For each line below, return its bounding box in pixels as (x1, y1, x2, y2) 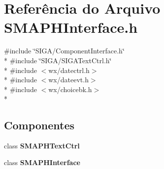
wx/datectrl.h (48, 65, 90, 75)
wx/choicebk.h (48, 84, 92, 94)
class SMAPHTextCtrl (4, 141, 80, 151)
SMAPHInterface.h (4, 17, 138, 37)
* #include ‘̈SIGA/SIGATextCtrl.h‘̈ (4, 55, 112, 65)
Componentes (4, 118, 75, 133)
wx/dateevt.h (48, 74, 89, 85)
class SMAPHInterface (4, 157, 80, 167)
